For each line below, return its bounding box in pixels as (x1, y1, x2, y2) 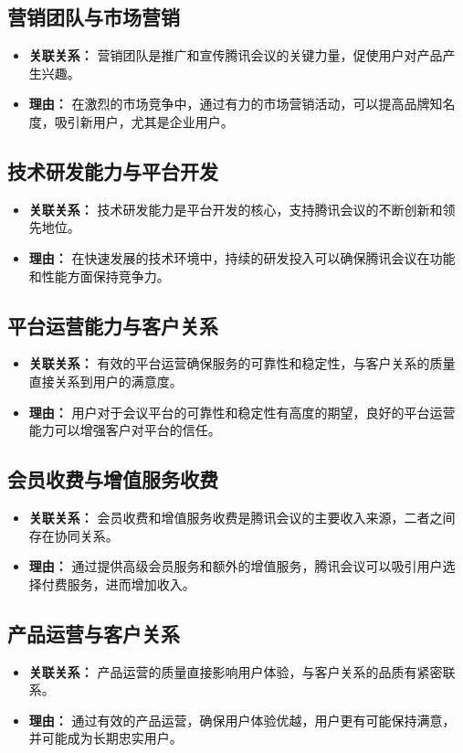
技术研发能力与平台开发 (7, 156, 218, 185)
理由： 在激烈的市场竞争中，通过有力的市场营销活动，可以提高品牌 (28, 94, 430, 113)
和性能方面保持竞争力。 (28, 266, 170, 285)
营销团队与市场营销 (7, 3, 180, 31)
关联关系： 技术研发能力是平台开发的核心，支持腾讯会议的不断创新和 (28, 199, 443, 218)
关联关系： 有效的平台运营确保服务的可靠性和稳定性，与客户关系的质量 (28, 354, 456, 373)
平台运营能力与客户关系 (7, 311, 218, 339)
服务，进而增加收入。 (67, 574, 195, 593)
